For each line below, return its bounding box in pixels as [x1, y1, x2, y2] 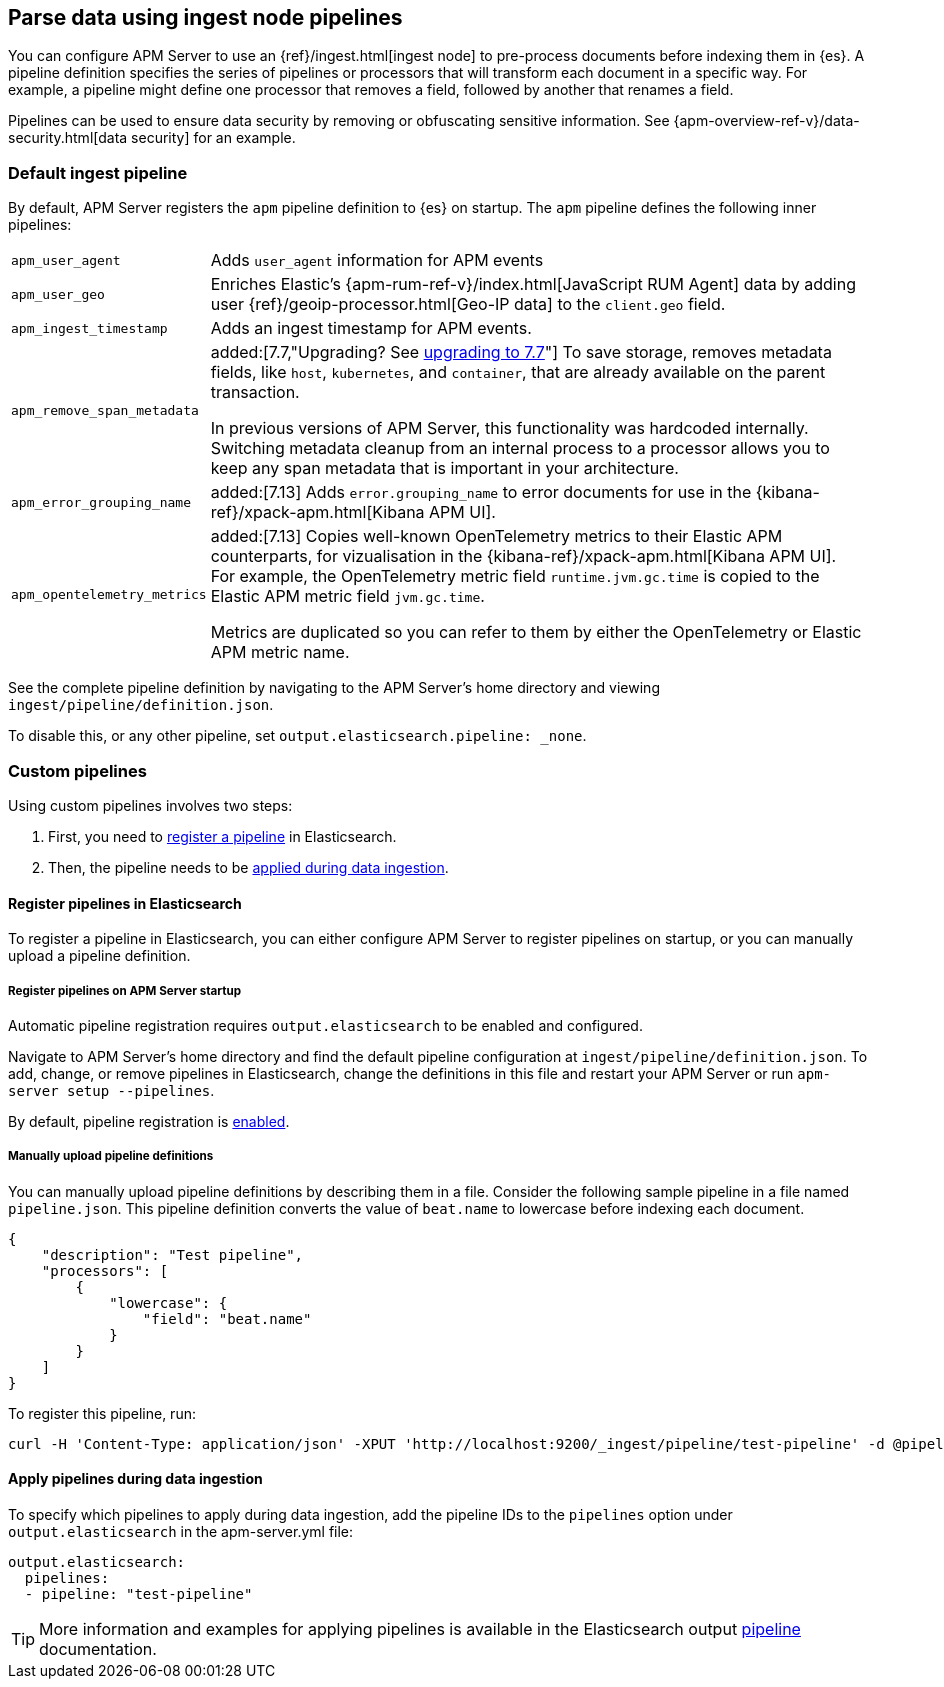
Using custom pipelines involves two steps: [8, 796, 293, 814]
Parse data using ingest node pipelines [8, 5, 403, 30]
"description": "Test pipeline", [41, 1246, 304, 1263]
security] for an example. [131, 129, 296, 147]
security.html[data [8, 129, 128, 147]
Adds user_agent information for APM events [210, 250, 544, 271]
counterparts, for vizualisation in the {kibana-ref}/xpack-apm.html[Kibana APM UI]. [210, 546, 837, 567]
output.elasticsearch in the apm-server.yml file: [8, 1522, 354, 1540]
